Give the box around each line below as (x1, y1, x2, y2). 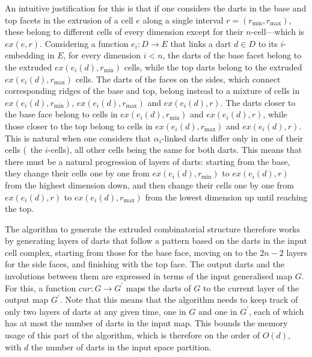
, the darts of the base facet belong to (162, 49, 302, 61)
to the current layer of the (203, 281, 299, 294)
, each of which (249, 305, 304, 317)
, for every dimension (63, 49, 141, 61)
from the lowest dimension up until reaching (145, 190, 308, 203)
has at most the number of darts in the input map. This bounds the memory (5, 317, 288, 329)
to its (258, 37, 278, 49)
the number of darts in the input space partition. (31, 340, 212, 353)
